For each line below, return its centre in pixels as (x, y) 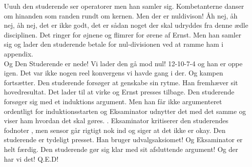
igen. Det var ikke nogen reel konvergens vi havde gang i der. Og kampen (114, 73)
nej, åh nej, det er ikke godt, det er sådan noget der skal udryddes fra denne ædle (126, 25)
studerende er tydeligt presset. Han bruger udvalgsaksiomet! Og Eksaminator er (123, 139)
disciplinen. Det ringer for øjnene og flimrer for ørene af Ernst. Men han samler (123, 34)
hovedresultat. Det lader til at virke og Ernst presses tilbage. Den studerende (119, 92)
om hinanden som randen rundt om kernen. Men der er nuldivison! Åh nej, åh (121, 15)
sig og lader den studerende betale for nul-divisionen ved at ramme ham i (114, 44)
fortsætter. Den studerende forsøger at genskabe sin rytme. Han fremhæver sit (121, 82)
